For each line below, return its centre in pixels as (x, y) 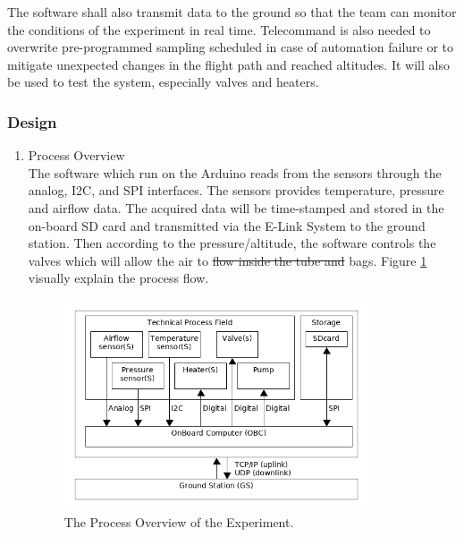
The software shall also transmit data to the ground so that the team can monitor (232, 12)
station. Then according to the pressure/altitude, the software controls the (232, 243)
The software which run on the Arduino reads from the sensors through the (235, 172)
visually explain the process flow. (118, 278)
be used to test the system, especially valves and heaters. (163, 82)
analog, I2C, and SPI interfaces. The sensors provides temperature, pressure (236, 190)
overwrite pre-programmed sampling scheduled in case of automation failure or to (231, 47)
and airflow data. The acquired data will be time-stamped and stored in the (236, 207)
